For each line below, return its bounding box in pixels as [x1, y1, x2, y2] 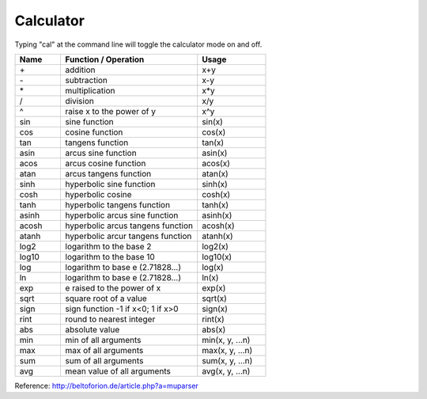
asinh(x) [202, 210, 232, 221]
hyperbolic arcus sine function [65, 210, 179, 221]
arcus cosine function [65, 158, 146, 169]
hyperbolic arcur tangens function [65, 230, 192, 241]
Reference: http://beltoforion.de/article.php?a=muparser [14, 381, 199, 390]
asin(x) [202, 147, 228, 158]
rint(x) [202, 313, 225, 325]
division [65, 95, 94, 106]
